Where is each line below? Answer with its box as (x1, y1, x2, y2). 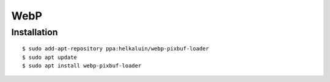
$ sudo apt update (22, 53, 78, 61)
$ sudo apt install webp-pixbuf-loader (22, 62, 142, 69)
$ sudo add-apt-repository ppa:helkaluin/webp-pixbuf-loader (22, 46, 209, 52)
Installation (11, 27, 58, 38)
